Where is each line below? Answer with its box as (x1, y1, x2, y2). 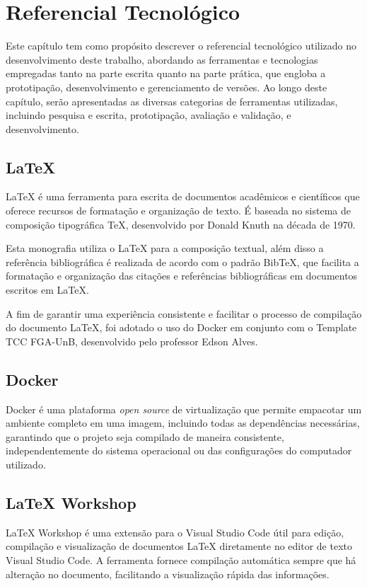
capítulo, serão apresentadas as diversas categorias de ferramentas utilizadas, (6, 93, 338, 108)
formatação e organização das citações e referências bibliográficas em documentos (6, 268, 358, 283)
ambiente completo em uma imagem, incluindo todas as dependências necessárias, (6, 415, 360, 430)
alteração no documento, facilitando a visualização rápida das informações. (6, 566, 330, 581)
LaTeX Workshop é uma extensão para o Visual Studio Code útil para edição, (6, 524, 344, 539)
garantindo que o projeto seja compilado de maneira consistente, (6, 429, 284, 444)
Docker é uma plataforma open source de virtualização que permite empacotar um (6, 401, 362, 416)
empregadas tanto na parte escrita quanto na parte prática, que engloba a (6, 66, 326, 81)
